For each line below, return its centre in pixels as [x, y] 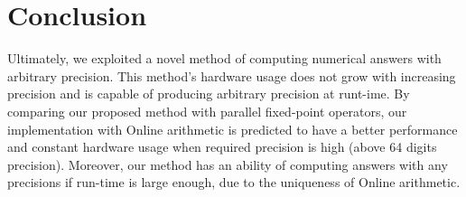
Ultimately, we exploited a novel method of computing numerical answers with [224, 58]
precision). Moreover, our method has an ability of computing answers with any [228, 164]
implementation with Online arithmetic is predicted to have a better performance [233, 129]
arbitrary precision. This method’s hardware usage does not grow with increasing [232, 75]
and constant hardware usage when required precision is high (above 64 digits [222, 147]
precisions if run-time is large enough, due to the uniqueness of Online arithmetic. [234, 182]
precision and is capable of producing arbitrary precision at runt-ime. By [209, 94]
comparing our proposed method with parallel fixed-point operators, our [207, 111]
